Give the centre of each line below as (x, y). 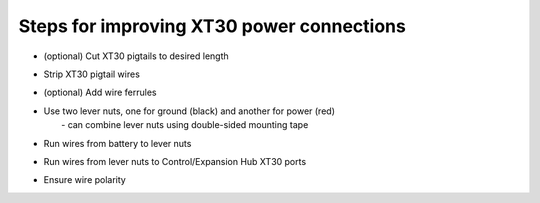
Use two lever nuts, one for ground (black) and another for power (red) (189, 111)
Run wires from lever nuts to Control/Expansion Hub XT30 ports (175, 161)
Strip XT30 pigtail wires (91, 74)
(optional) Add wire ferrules (100, 92)
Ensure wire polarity (85, 180)
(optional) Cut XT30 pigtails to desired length (136, 56)
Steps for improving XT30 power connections (212, 26)
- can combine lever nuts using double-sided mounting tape (185, 125)
